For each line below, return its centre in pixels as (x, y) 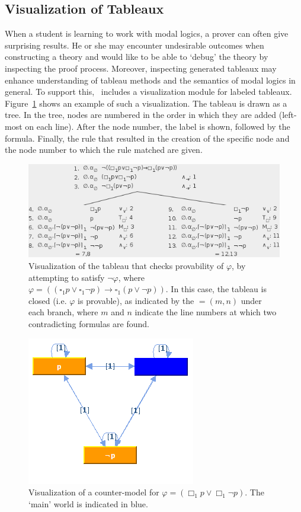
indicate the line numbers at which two (206, 312)
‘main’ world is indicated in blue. (88, 503)
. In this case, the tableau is (216, 289)
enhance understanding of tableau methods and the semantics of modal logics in (150, 80)
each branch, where (63, 312)
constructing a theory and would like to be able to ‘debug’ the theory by (137, 57)
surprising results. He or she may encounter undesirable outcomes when (135, 45)
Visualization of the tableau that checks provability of (126, 266)
